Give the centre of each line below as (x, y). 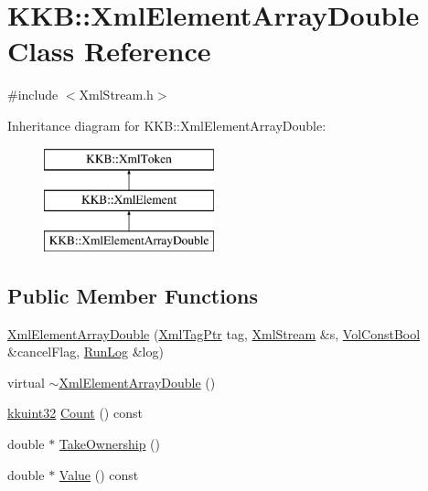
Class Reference (109, 51)
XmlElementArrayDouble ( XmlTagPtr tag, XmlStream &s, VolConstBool (214, 333)
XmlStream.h (116, 95)
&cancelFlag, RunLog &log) (86, 352)
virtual (26, 382)
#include (33, 95)
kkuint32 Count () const (75, 413)
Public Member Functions (133, 295)
